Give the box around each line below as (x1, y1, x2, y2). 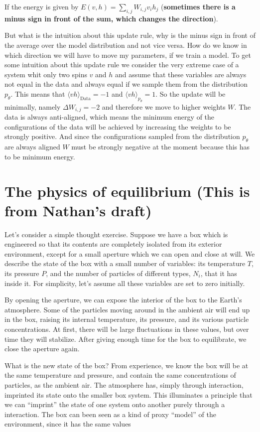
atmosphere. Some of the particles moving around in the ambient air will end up (4, 304, 250, 314)
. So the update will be (155, 88, 226, 99)
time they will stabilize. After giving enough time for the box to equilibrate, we (4, 333, 247, 344)
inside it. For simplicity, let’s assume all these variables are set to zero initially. (4, 278, 245, 288)
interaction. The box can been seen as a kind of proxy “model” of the (4, 409, 216, 419)
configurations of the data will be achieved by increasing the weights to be (4, 121, 231, 132)
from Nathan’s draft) (4, 200, 152, 220)
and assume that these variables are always (115, 69, 247, 79)
